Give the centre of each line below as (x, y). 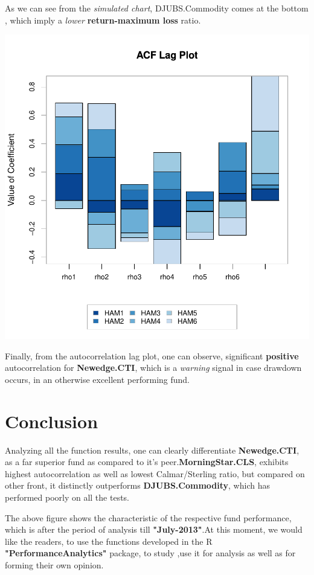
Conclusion (52, 421)
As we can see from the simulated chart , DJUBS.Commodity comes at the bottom (157, 8)
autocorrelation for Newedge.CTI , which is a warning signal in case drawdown (153, 368)
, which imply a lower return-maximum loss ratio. (103, 20)
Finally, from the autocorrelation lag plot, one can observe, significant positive (152, 355)
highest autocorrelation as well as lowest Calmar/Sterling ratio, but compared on (155, 473)
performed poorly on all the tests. (67, 497)
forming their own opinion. (54, 565)
